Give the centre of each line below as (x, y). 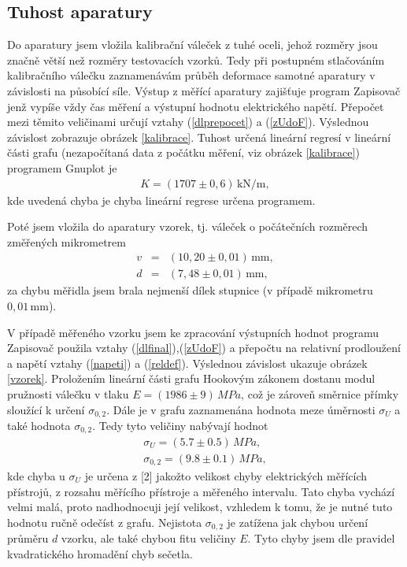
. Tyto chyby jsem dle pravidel (321, 538)
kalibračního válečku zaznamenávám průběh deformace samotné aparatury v (191, 75)
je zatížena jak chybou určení (298, 522)
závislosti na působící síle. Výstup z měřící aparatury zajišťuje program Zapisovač (204, 90)
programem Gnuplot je (62, 167)
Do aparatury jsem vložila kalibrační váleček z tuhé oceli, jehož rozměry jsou (192, 44)
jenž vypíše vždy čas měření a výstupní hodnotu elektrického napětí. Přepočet (196, 106)
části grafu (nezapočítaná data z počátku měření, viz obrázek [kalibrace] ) (183, 152)
